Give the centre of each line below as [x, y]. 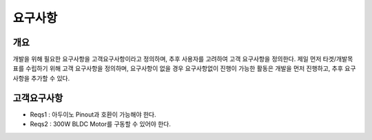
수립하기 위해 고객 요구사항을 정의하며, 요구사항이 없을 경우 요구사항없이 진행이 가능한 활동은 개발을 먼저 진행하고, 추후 [184, 68]
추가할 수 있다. [51, 78]
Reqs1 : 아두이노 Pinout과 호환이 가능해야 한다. [93, 114]
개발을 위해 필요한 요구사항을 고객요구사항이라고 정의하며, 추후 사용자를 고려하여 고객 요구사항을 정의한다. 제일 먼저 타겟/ [175, 59]
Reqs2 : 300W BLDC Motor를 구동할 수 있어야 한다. [101, 124]
